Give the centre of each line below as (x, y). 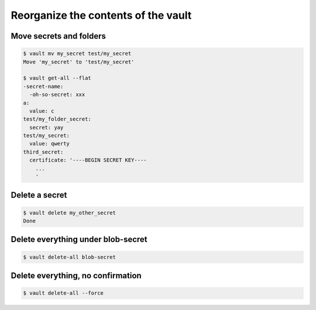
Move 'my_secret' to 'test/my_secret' (79, 62)
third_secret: (43, 152)
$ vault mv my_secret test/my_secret (77, 54)
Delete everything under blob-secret (79, 239)
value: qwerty (50, 144)
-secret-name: (43, 86)
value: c (42, 111)
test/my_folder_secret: (57, 119)
